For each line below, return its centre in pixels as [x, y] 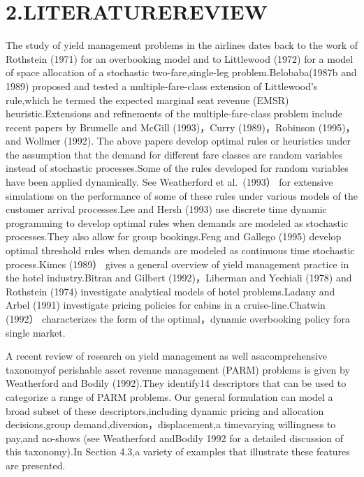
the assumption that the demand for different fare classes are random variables [174, 154]
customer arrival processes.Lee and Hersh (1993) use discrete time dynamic [166, 209]
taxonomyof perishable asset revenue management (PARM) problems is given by [178, 369]
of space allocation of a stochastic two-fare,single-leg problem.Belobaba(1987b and [181, 72]
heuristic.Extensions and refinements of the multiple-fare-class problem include [174, 113]
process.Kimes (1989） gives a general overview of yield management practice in [177, 264]
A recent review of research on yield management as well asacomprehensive [167, 356]
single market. [36, 332]
